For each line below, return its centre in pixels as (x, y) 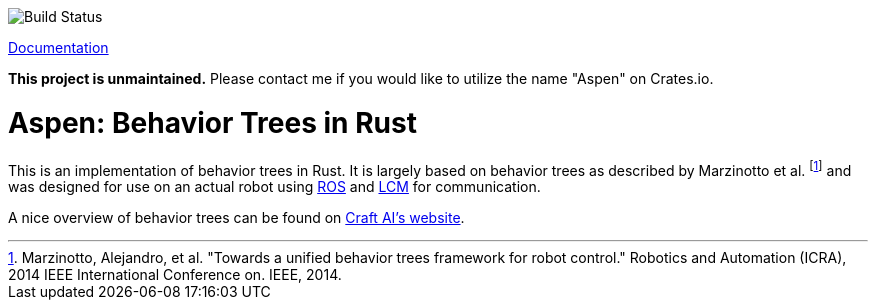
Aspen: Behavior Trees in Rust (212, 122)
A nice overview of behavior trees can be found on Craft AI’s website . (236, 218)
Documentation (58, 47)
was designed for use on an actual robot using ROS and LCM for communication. (274, 187)
